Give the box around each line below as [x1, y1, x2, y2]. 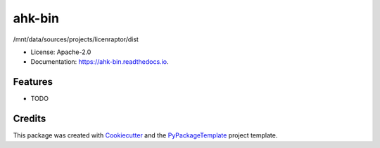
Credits [13, 113, 46, 125]
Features [13, 76, 53, 88]
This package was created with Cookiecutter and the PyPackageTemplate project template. [13, 131, 278, 140]
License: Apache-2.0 [30, 48, 91, 56]
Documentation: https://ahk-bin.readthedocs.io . [30, 58, 169, 66]
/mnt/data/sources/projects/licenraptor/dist [13, 35, 139, 43]
